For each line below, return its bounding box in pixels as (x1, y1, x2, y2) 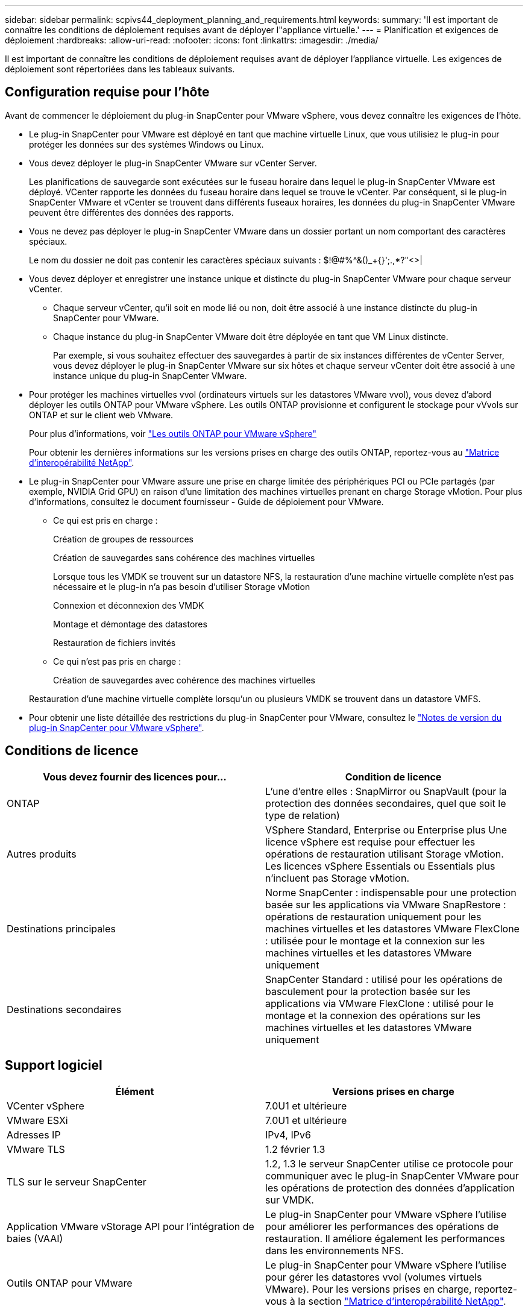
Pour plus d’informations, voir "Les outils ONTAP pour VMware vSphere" (29, 428, 317, 439)
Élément (115, 1085, 154, 1097)
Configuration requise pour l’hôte (5, 84, 210, 100)
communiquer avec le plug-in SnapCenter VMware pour (265, 1169, 519, 1182)
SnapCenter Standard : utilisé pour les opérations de (265, 973, 503, 985)
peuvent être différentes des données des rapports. (29, 207, 234, 218)
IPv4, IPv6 (265, 1128, 311, 1141)
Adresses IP (7, 1128, 61, 1141)
